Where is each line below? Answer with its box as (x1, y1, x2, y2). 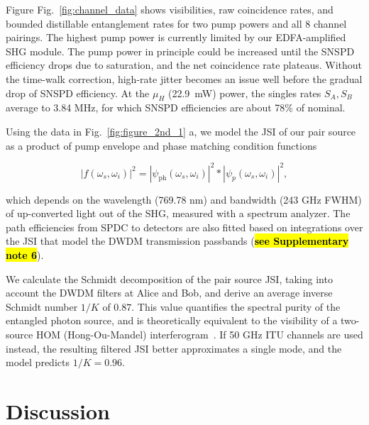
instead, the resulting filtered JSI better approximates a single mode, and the (6, 341, 342, 355)
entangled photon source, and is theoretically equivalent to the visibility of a (6, 313, 338, 328)
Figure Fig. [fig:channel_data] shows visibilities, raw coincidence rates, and (6, 2, 334, 16)
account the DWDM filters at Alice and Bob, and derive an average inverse (6, 285, 333, 300)
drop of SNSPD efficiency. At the (6, 85, 150, 100)
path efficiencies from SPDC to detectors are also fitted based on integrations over (6, 219, 363, 234)
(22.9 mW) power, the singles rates (167, 85, 321, 100)
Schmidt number (6, 299, 78, 314)
